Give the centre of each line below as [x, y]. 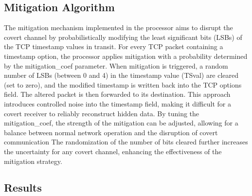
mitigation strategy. [33, 161]
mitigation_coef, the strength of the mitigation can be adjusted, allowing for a [121, 123]
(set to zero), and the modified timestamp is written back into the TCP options [123, 84]
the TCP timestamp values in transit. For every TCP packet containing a [114, 46]
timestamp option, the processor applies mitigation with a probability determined [126, 56]
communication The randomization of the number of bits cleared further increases [126, 142]
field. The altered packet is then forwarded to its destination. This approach [117, 94]
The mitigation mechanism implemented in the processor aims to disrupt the [118, 27]
